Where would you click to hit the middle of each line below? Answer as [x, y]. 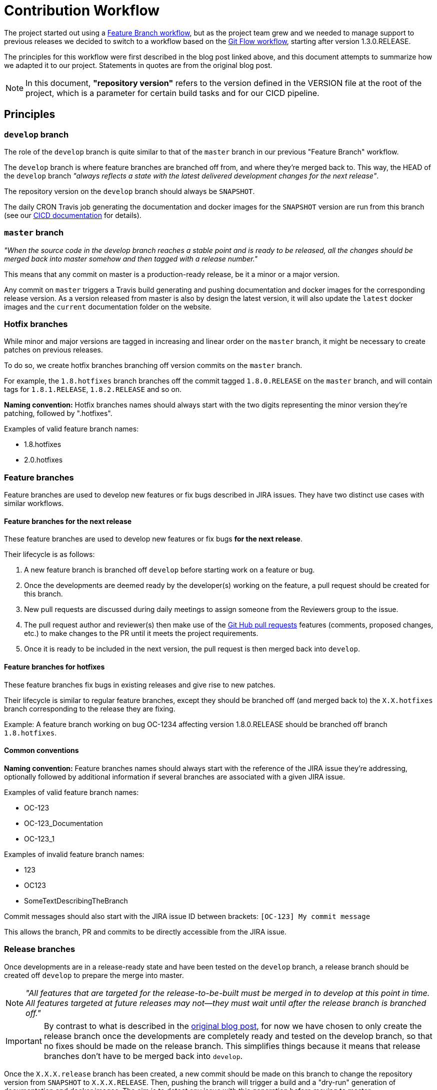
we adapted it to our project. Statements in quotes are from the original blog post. [138, 65]
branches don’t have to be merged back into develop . [143, 1056]
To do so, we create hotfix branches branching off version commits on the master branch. [153, 365]
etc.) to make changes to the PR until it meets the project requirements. [141, 633]
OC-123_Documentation [63, 823]
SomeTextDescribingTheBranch [76, 900]
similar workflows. [34, 503]
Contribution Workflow [82, 10]
